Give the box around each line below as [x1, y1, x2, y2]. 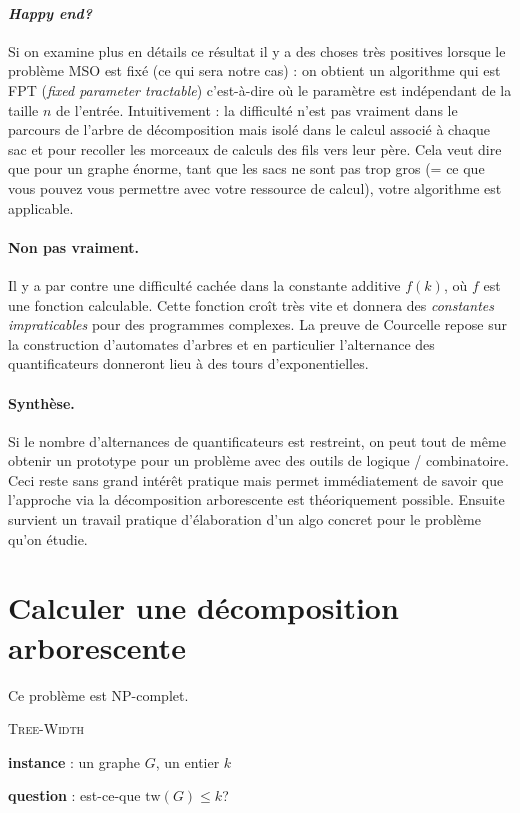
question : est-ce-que [8, 785, 141, 806]
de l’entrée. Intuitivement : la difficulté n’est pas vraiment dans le [56, 99, 458, 120]
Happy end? [8, 2, 93, 23]
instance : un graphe [8, 751, 141, 772]
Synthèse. [8, 392, 75, 413]
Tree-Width [8, 718, 85, 739]
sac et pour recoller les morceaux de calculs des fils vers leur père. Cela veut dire [8, 138, 502, 159]
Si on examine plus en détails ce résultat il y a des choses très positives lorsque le [8, 40, 506, 61]
